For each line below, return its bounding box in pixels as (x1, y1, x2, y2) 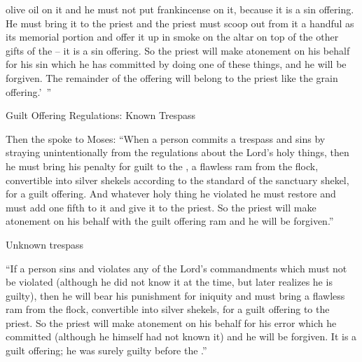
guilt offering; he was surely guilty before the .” (6, 343, 207, 358)
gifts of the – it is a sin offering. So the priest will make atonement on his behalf (6, 43, 350, 57)
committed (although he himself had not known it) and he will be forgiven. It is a (6, 329, 357, 344)
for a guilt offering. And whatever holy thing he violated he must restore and (6, 186, 336, 201)
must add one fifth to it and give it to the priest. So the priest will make (6, 200, 316, 214)
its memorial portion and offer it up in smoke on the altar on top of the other (6, 29, 339, 44)
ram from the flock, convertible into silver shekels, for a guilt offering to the (6, 302, 330, 316)
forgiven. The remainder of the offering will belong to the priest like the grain (6, 70, 338, 85)
